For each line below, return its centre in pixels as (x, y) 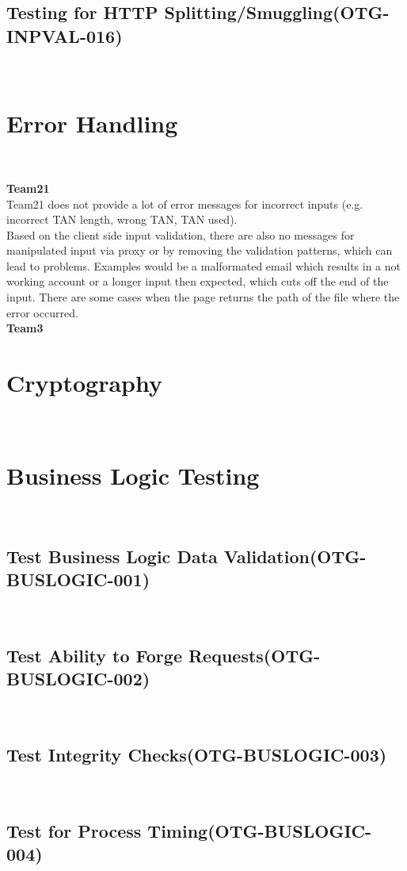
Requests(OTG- (254, 655)
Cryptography (84, 383)
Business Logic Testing (133, 475)
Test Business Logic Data (112, 556)
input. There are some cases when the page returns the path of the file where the (203, 297)
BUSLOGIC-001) (78, 579)
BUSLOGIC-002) (78, 679)
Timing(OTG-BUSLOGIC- (260, 830)
